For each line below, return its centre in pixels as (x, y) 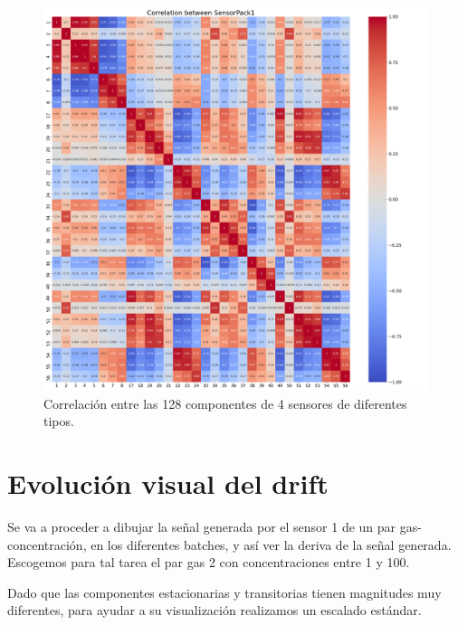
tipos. (59, 421)
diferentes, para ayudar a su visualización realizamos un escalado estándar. (215, 610)
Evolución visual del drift (168, 483)
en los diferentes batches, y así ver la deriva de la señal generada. (271, 544)
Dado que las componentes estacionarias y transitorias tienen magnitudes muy (224, 592)
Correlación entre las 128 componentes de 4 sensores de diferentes (225, 403)
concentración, (47, 544)
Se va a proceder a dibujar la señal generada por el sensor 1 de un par (202, 526)
